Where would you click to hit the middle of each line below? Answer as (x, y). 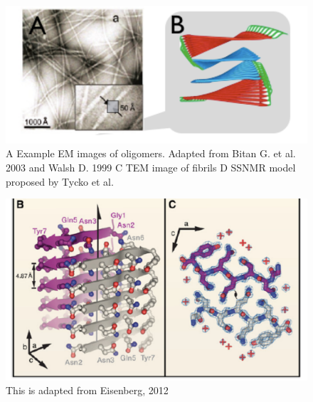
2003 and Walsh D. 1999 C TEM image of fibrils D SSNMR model (151, 167)
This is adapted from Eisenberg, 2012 (87, 390)
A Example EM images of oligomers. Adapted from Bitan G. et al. (151, 153)
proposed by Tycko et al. (60, 181)
